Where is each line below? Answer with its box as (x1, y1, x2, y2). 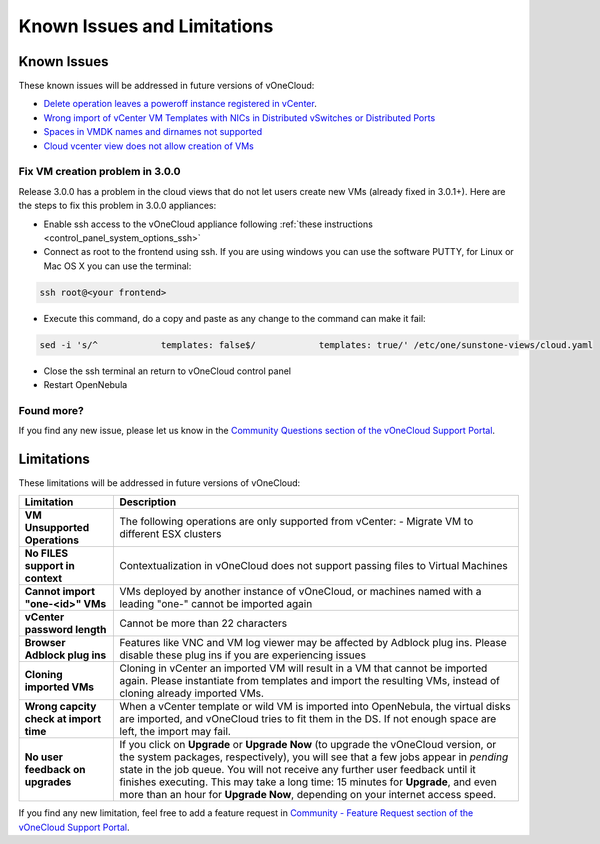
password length (24, 623, 107, 637)
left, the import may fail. (119, 725, 232, 739)
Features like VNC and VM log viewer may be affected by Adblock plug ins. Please (119, 636, 507, 650)
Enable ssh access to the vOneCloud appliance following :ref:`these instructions (43, 218, 374, 230)
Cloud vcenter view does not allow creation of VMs (43, 140, 254, 152)
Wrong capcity (24, 700, 97, 714)
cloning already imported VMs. (119, 686, 265, 700)
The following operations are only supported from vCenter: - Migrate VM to (119, 515, 474, 529)
